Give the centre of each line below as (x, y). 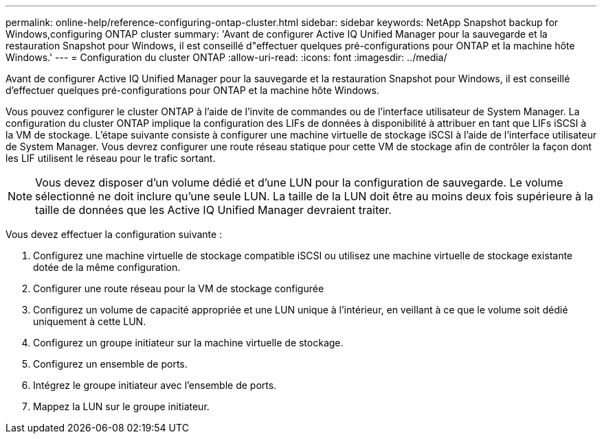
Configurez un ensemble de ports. (110, 364)
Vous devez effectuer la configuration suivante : (114, 234)
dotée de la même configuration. (107, 267)
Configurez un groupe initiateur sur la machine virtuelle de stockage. (188, 343)
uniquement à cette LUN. (90, 321)
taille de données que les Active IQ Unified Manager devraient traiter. (213, 210)
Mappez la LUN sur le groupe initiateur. (121, 406)
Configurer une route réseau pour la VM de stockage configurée (179, 288)
